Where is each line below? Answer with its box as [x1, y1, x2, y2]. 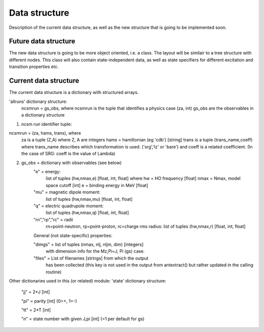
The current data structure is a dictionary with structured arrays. [9, 90, 139, 95]
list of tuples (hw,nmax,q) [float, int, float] [45, 210, 129, 215]
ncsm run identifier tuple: [21, 121, 72, 127]
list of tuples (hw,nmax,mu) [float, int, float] [45, 196, 133, 202]
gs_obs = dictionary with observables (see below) [21, 160, 122, 166]
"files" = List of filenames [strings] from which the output [33, 255, 149, 261]
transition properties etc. [9, 64, 59, 70]
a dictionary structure [21, 112, 65, 118]
